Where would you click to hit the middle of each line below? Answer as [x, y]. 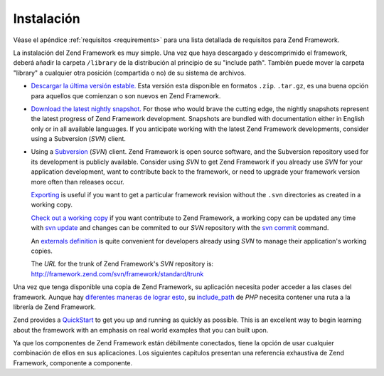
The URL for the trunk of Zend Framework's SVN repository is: [122, 264]
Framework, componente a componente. [73, 362]
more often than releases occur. [78, 182]
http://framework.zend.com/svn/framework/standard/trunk [117, 273]
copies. [42, 251]
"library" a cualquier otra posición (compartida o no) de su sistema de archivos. [130, 73]
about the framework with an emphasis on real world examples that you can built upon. [141, 330]
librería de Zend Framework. [54, 307]
